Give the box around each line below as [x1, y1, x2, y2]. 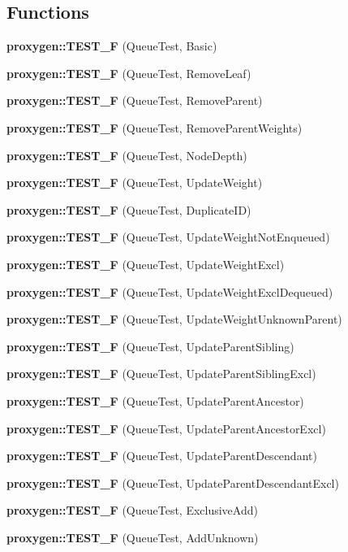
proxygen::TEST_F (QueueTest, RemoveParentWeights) [6, 119, 303, 136]
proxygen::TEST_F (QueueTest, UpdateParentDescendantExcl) [6, 474, 339, 491]
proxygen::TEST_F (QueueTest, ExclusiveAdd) [6, 502, 258, 519]
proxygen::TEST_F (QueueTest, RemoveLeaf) [6, 64, 251, 81]
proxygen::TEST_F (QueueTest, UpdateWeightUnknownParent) [6, 311, 342, 328]
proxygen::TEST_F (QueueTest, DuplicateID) [6, 201, 251, 218]
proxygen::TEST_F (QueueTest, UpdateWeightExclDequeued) [6, 283, 333, 300]
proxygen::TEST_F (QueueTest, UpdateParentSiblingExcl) [6, 365, 316, 382]
